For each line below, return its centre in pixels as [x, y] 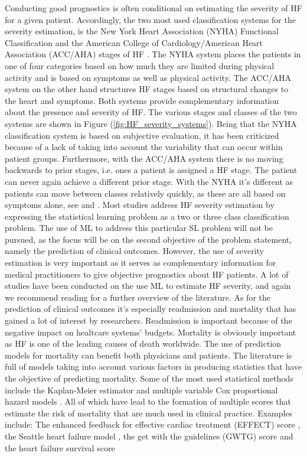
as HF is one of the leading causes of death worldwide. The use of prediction [143, 343]
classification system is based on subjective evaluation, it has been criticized [142, 135]
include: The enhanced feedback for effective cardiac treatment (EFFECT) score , [153, 424]
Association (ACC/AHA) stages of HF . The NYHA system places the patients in [153, 54]
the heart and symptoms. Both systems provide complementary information [142, 100]
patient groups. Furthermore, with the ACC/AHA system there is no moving [144, 158]
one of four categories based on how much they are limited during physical [140, 65]
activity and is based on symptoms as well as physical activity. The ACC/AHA [148, 77]
